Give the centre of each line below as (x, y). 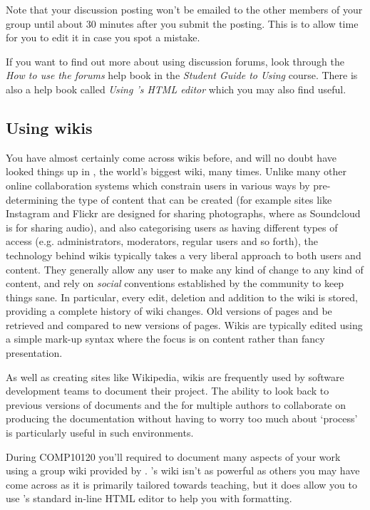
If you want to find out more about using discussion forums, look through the (175, 61)
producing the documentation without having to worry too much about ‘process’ (182, 418)
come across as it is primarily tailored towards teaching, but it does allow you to (181, 484)
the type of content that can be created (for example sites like (196, 199)
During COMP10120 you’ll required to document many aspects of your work (173, 456)
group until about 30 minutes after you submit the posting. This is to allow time (182, 23)
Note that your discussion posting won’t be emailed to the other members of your (184, 9)
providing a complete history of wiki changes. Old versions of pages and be (169, 311)
